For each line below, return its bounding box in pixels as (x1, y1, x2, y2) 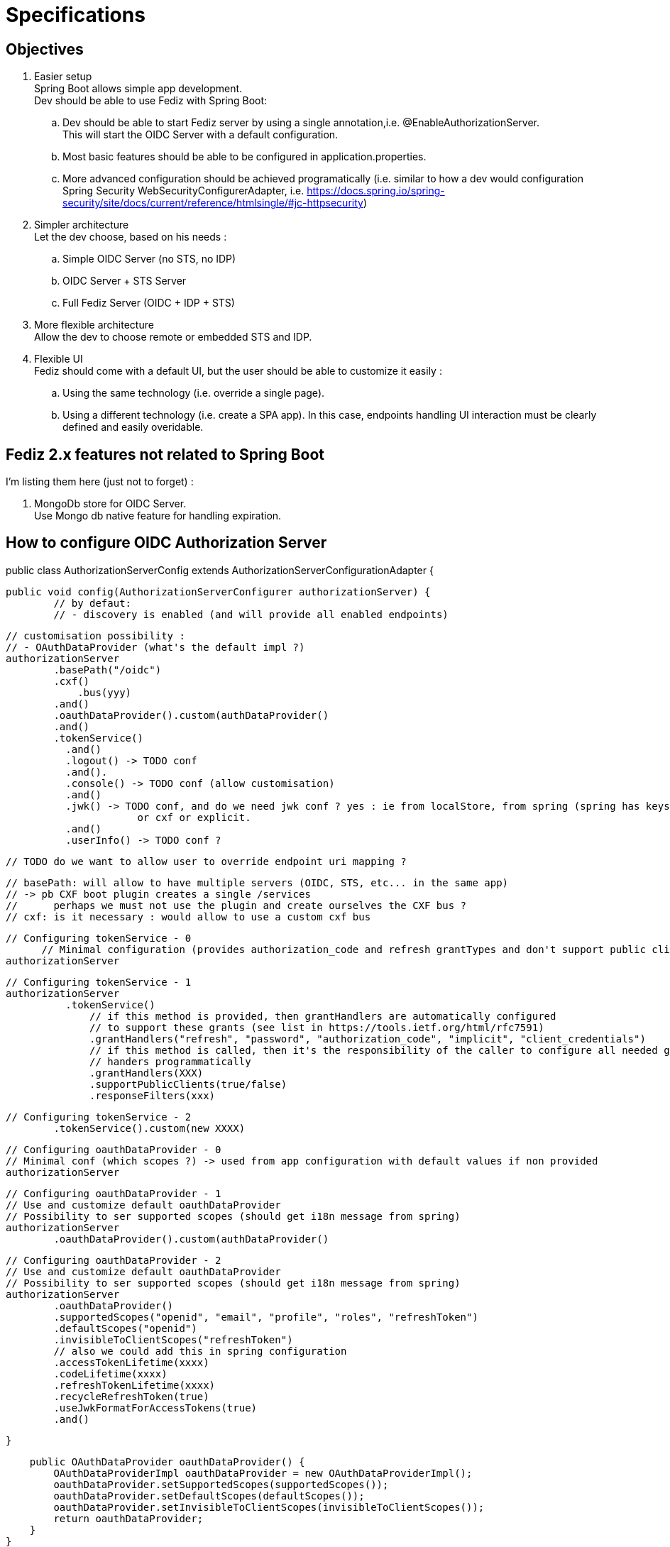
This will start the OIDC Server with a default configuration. (62, 128, 339, 141)
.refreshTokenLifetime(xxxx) (53, 1379, 216, 1391)
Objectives (6, 40, 84, 58)
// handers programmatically (89, 1055, 251, 1067)
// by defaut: (53, 597, 132, 609)
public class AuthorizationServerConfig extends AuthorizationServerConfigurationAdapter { (6, 563, 434, 576)
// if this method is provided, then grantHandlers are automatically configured (89, 1010, 556, 1022)
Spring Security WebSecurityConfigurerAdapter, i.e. (62, 185, 304, 197)
